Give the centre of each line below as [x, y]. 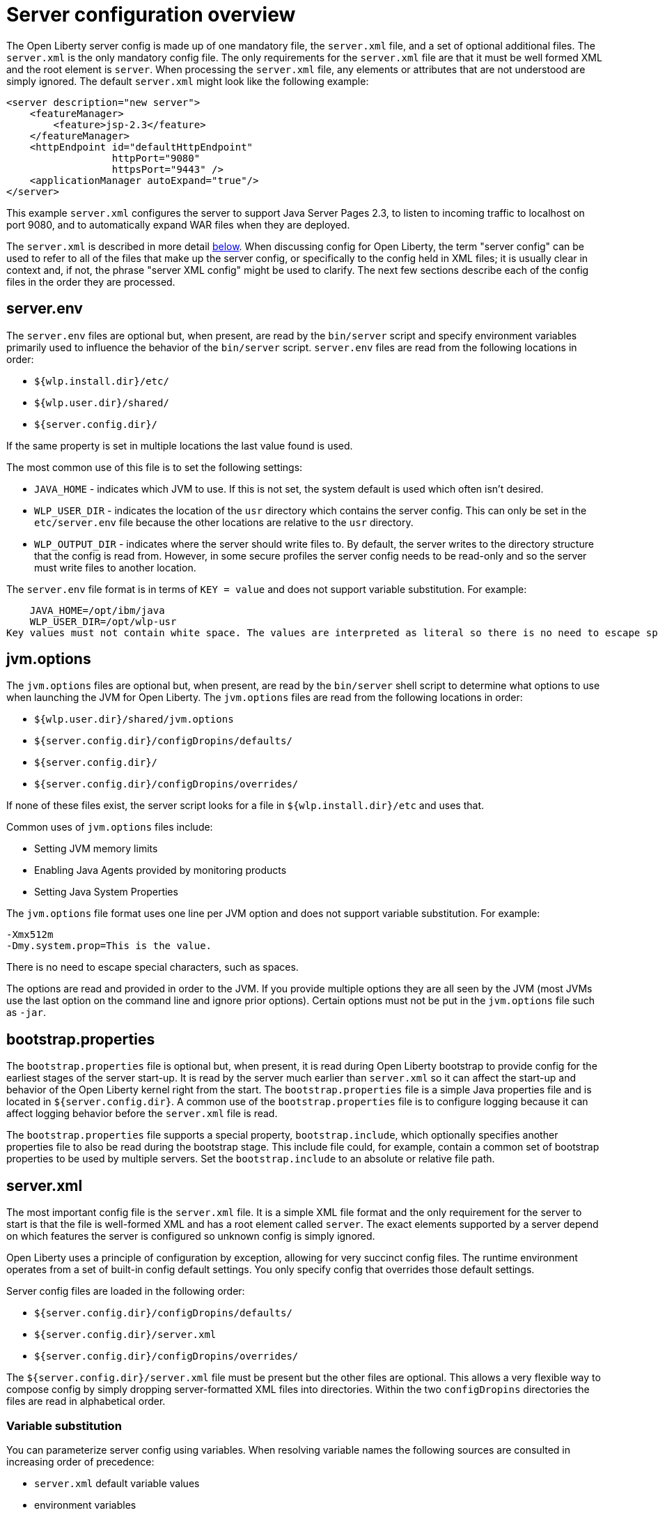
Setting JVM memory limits [96, 849]
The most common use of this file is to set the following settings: [155, 467]
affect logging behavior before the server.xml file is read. [142, 1114]
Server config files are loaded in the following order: [126, 1291]
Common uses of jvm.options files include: [110, 827]
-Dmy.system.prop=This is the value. [109, 946]
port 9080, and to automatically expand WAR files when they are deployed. [178, 224]
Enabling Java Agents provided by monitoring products [160, 870]
